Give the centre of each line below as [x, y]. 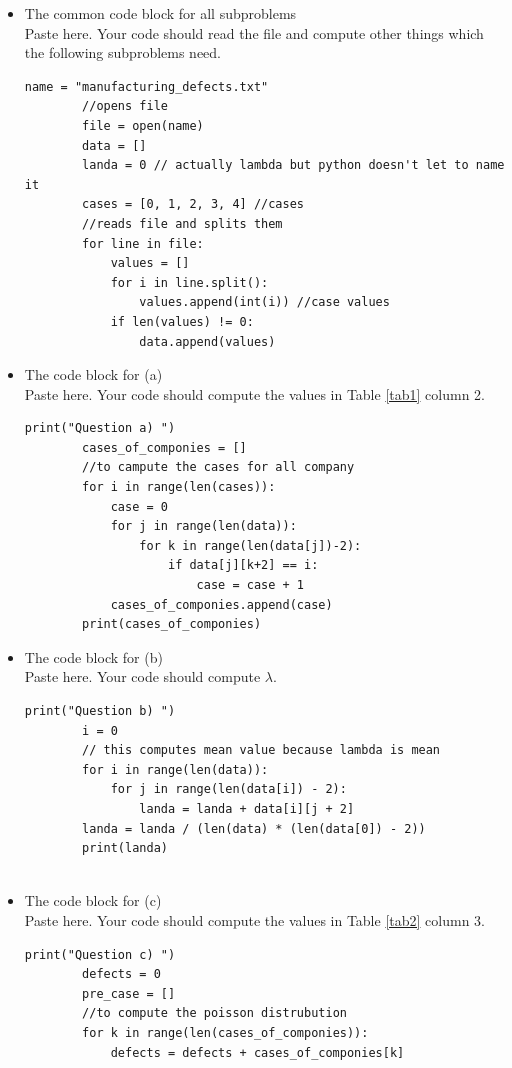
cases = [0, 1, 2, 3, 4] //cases [193, 204]
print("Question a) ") [100, 428]
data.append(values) [207, 341]
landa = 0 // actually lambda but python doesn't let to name [293, 165]
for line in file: [143, 243]
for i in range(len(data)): [175, 769]
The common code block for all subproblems [160, 13]
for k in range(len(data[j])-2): [250, 545]
